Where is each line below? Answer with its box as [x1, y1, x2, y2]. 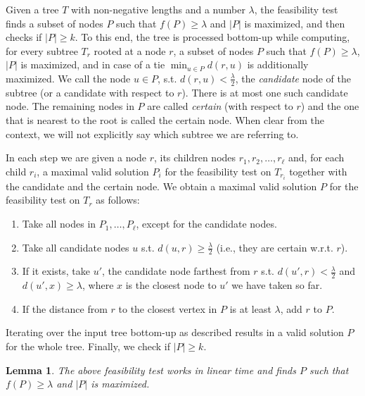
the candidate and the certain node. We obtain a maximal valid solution [6, 178, 317, 193]
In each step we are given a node [6, 150, 146, 165]
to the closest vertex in [118, 301, 217, 316]
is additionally [247, 57, 309, 72]
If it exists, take [22, 264, 90, 278]
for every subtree [6, 43, 78, 58]
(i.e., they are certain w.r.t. [216, 240, 333, 254]
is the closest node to [125, 278, 217, 292]
